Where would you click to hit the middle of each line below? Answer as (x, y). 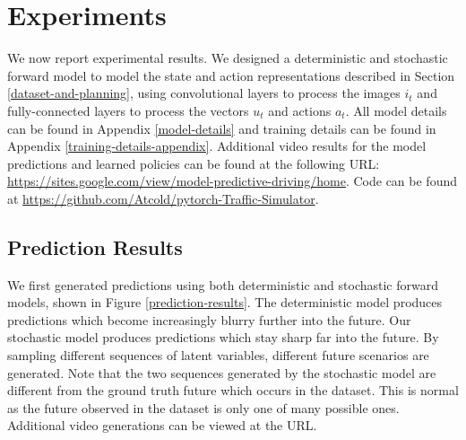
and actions (300, 110)
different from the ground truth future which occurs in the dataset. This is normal (233, 390)
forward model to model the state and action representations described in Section (231, 75)
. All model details (396, 110)
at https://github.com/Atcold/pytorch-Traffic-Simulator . (163, 198)
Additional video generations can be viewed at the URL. (162, 425)
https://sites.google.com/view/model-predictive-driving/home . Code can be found (233, 181)
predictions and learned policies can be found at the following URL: (194, 163)
